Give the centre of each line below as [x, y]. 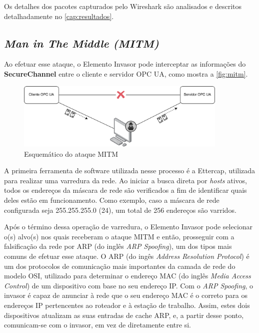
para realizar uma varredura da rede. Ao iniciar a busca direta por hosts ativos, [125, 180]
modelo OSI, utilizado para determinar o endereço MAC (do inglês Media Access [127, 276]
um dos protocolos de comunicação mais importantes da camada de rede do [120, 266]
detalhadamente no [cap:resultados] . [59, 16]
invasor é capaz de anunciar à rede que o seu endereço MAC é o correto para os [126, 295]
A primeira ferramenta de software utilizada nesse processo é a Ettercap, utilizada [130, 171]
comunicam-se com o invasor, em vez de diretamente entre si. [97, 325]
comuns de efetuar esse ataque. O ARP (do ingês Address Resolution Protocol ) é [127, 256]
